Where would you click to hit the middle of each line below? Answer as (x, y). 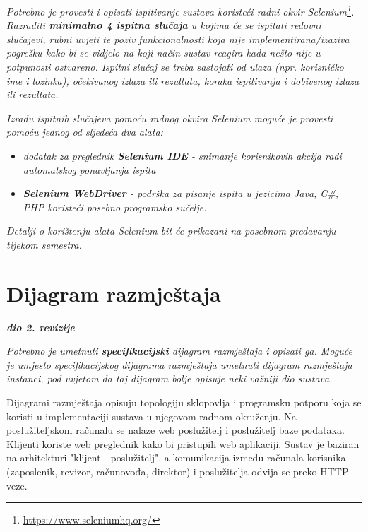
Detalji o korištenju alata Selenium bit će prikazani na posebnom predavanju (171, 231)
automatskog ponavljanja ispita (89, 169)
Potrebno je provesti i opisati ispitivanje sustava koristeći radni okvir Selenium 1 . (180, 10)
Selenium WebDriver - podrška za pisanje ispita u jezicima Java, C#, (181, 193)
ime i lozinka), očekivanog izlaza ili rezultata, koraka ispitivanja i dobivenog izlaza (183, 80)
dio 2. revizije (41, 327)
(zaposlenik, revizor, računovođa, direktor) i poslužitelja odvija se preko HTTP (178, 472)
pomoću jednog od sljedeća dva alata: (85, 132)
